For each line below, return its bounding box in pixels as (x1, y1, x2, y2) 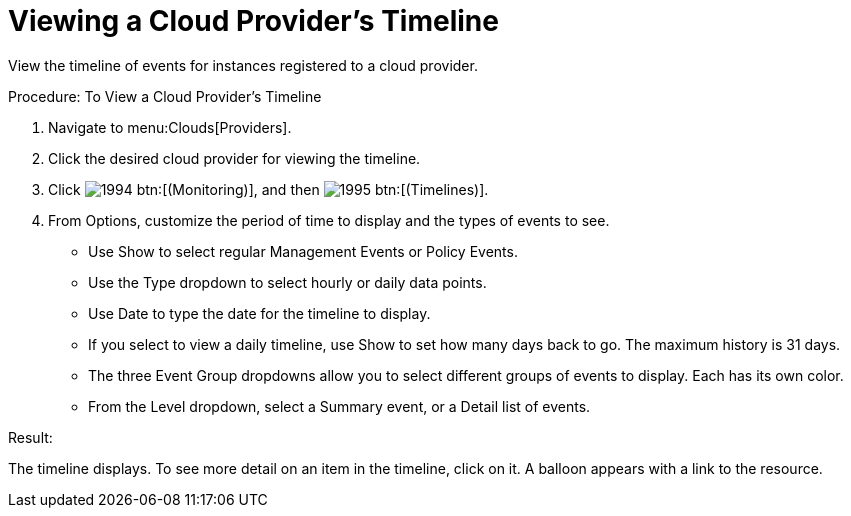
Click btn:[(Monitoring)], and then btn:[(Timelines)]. (48, 180, 489, 198)
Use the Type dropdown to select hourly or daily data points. (88, 273, 487, 291)
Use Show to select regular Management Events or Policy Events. (88, 242, 518, 260)
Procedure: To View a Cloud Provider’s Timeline (8, 87, 322, 105)
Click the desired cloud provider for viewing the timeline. (48, 149, 421, 167)
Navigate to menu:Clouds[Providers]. (48, 118, 292, 136)
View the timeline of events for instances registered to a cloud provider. (8, 56, 478, 74)
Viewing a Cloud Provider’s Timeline (8, 4, 499, 38)
